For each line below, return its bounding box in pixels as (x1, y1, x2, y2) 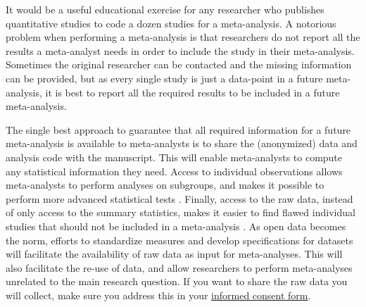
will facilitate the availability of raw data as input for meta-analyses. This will (6, 246, 343, 261)
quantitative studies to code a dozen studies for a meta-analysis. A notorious (6, 15, 336, 30)
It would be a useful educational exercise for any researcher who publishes (6, 2, 324, 16)
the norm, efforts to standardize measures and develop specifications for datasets (6, 232, 353, 247)
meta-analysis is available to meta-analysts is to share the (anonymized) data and (6, 136, 358, 151)
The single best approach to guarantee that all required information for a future (6, 122, 351, 137)
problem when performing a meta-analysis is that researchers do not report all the (6, 30, 360, 44)
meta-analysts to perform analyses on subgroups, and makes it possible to (6, 177, 324, 192)
